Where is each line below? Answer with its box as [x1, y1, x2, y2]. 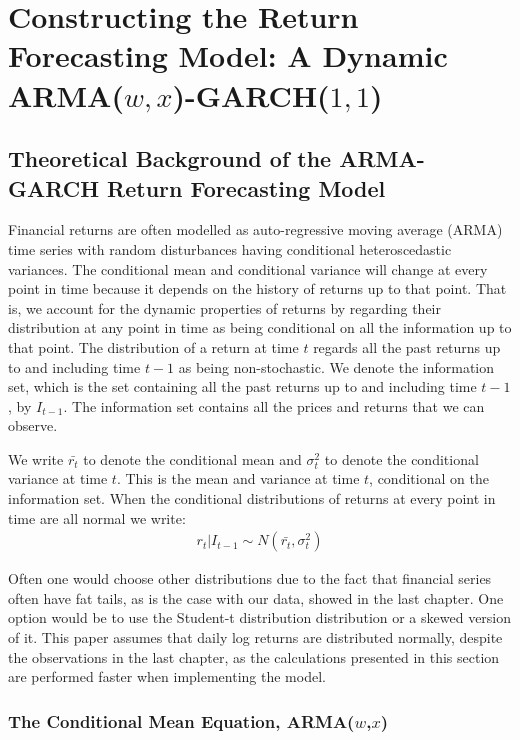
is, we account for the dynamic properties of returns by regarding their [8, 297, 442, 318]
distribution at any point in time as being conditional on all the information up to [8, 317, 512, 338]
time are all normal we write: [8, 507, 186, 528]
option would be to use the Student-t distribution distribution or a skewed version [8, 607, 512, 628]
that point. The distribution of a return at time [8, 336, 299, 357]
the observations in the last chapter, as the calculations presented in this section [8, 646, 500, 667]
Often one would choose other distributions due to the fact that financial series [8, 568, 492, 589]
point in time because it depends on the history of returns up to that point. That [8, 278, 507, 299]
